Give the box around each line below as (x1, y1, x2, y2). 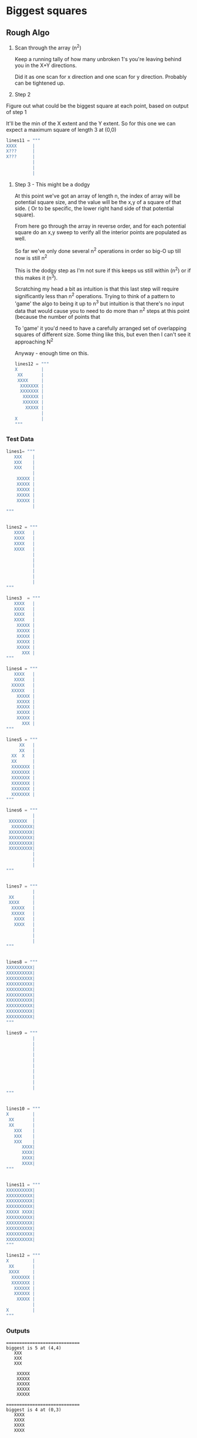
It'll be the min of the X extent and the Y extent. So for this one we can (6, 119, 176, 127)
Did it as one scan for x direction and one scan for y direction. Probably (14, 73, 187, 80)
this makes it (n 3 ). (14, 273, 57, 281)
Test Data (6, 435, 34, 443)
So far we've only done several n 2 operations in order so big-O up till (14, 246, 181, 254)
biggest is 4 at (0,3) (6, 1407, 62, 1413)
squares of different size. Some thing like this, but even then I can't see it (14, 331, 191, 338)
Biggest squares (6, 4, 87, 18)
